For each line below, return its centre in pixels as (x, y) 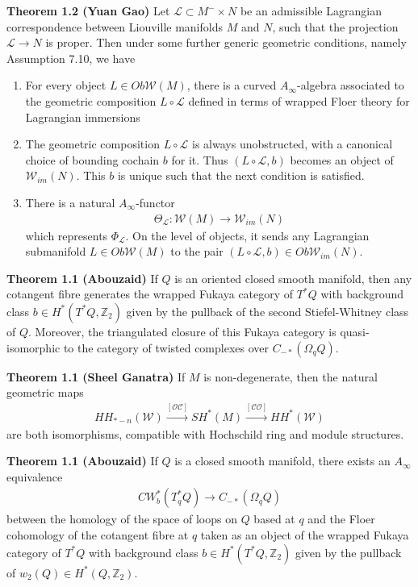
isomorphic (33, 347)
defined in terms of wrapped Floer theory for (299, 100)
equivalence (35, 476)
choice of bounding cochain (92, 159)
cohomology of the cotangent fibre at (98, 534)
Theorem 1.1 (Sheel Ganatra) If (96, 376)
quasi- (355, 331)
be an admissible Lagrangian (311, 10)
